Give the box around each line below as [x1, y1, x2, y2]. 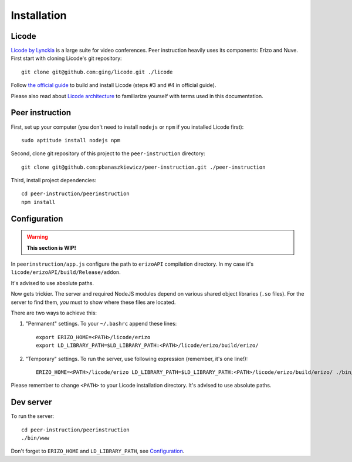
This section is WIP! [26, 244, 76, 251]
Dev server [11, 397, 52, 407]
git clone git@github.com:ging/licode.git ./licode [21, 68, 173, 75]
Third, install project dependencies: [11, 177, 97, 184]
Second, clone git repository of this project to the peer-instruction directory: [11, 150, 205, 157]
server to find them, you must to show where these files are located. [11, 299, 176, 306]
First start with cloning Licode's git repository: [11, 55, 123, 62]
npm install [21, 199, 56, 205]
